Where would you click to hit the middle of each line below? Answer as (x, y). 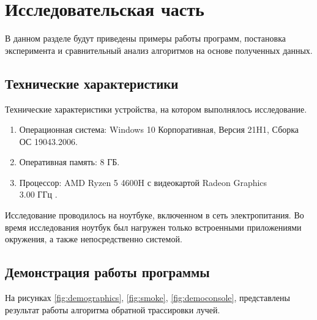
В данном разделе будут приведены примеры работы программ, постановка (145, 38)
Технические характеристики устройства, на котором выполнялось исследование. (156, 109)
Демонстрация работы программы (107, 272)
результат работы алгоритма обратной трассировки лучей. (113, 309)
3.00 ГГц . (38, 194)
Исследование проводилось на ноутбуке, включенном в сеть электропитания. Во (155, 215)
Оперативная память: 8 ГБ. (69, 162)
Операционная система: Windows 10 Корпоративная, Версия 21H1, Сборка (159, 129)
